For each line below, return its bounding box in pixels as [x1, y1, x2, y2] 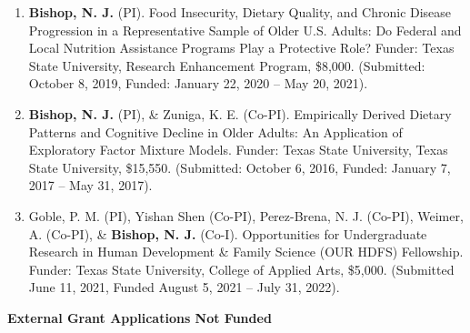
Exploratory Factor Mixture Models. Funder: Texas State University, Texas [28, 140, 448, 159]
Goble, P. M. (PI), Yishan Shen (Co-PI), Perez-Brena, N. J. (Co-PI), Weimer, [28, 206, 464, 225]
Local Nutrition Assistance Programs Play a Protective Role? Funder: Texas [28, 38, 455, 57]
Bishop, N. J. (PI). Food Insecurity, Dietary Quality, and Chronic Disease [28, 3, 452, 21]
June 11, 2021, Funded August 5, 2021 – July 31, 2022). [28, 277, 340, 297]
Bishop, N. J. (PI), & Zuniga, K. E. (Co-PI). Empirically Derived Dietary [28, 104, 452, 123]
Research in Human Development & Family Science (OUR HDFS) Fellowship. [28, 242, 464, 261]
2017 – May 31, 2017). [28, 176, 153, 195]
